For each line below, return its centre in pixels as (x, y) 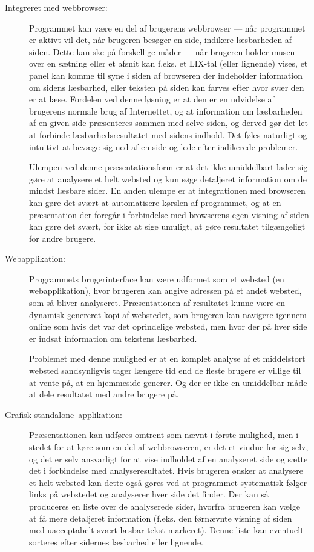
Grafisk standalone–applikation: (64, 414)
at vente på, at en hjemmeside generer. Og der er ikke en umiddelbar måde (168, 382)
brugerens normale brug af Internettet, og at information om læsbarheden (166, 111)
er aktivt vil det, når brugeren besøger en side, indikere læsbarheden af (161, 40)
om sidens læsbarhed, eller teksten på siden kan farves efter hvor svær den (167, 87)
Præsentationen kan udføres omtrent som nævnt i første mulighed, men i (164, 435)
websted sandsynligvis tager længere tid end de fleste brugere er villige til (165, 371)
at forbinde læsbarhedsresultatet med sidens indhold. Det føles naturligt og (168, 134)
